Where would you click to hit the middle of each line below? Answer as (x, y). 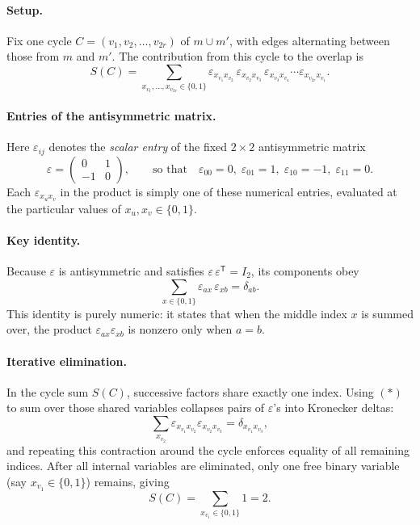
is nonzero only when (180, 329)
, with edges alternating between (309, 40)
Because (26, 270)
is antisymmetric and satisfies (131, 270)
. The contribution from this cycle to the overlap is (237, 56)
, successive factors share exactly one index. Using (250, 391)
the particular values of (64, 208)
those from (33, 56)
